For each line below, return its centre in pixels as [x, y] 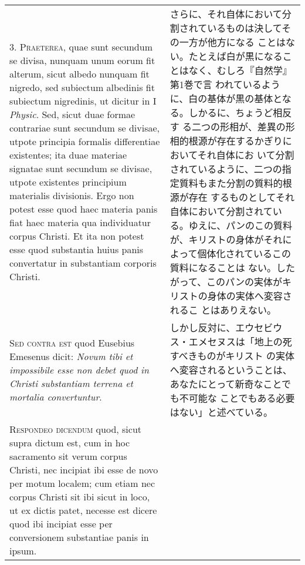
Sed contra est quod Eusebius [72, 342]
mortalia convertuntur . [56, 396]
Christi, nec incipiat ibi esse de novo [84, 470]
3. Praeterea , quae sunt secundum [81, 47]
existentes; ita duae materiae [68, 155]
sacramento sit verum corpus [68, 456]
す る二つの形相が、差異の [228, 127]
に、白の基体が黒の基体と [226, 98]
